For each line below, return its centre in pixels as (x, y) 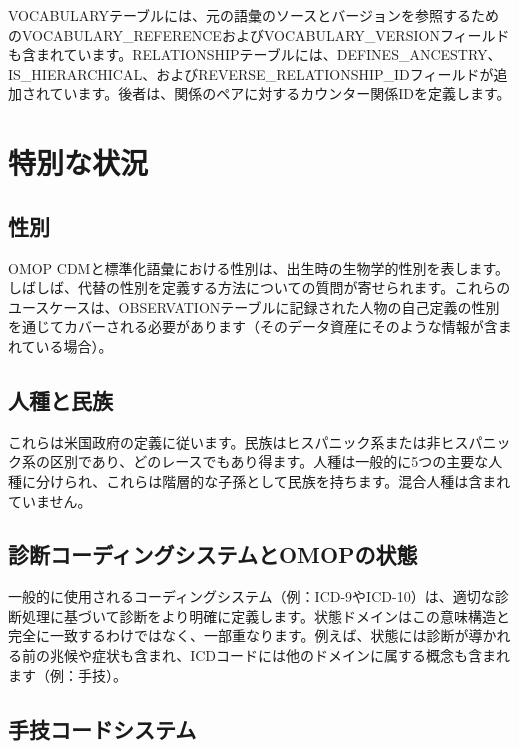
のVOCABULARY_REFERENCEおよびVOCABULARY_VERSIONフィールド (259, 34)
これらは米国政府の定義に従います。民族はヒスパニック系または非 (224, 441)
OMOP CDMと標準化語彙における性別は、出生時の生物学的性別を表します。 (259, 267)
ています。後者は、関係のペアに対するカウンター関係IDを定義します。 (280, 93)
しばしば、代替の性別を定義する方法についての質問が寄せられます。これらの (259, 287)
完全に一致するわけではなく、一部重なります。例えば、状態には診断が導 (245, 635)
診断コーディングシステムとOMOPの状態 (213, 554)
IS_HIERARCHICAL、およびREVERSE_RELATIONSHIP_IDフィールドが (251, 73)
